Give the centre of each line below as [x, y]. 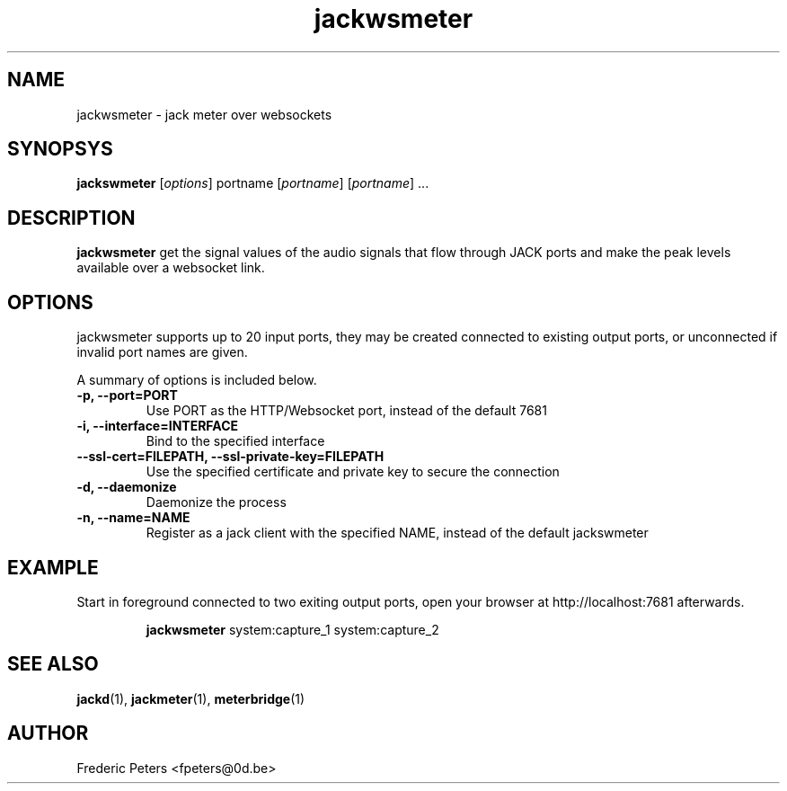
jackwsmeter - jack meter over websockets [204, 114]
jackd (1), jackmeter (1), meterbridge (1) [191, 698]
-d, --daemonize [127, 487]
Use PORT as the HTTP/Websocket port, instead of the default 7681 [346, 411]
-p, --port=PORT [127, 395]
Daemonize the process [216, 502]
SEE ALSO [53, 664]
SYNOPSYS [60, 149]
